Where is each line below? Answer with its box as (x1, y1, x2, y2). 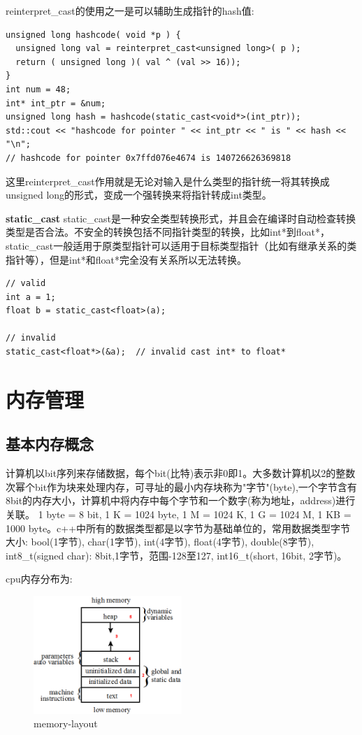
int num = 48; (6, 84, 71, 94)
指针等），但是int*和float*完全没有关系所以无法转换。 (6, 252, 247, 266)
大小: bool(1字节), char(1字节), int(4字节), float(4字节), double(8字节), (6, 534, 314, 549)
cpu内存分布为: (6, 571, 73, 586)
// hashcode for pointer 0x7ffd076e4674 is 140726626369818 (6, 152, 291, 163)
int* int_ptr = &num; (6, 98, 106, 108)
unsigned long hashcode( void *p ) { (6, 29, 181, 40)
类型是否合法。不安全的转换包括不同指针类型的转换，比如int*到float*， (6, 224, 330, 239)
